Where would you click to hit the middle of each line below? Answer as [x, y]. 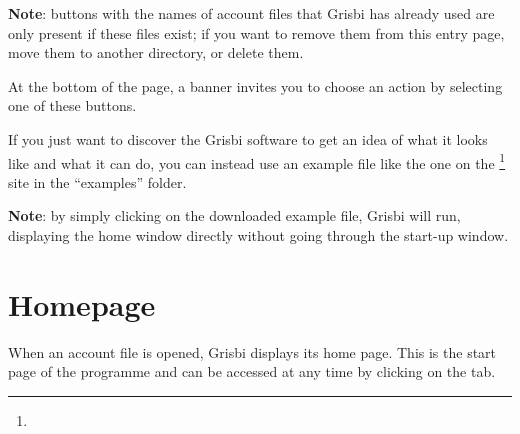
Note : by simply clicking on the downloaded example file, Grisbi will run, [234, 215]
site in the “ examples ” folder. [97, 181]
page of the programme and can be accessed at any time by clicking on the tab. [252, 371]
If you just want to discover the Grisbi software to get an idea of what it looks [248, 138]
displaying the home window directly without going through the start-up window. [258, 235]
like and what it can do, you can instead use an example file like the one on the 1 [257, 161]
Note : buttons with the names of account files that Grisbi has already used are [251, 13]
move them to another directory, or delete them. [156, 52]
